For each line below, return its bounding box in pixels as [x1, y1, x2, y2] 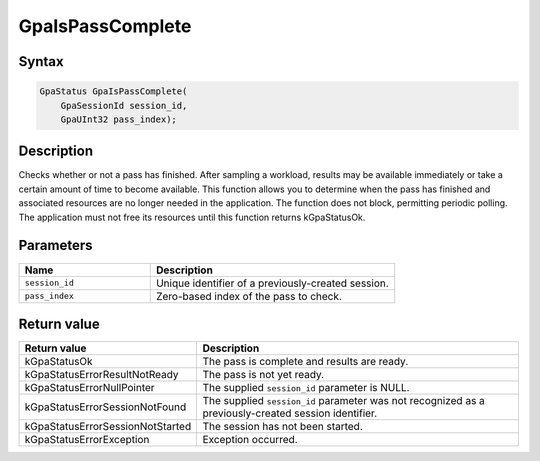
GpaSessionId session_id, [60, 100, 188, 111]
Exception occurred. [202, 433, 299, 447]
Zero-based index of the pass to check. [155, 289, 342, 303]
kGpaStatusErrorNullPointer [24, 381, 155, 395]
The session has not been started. [202, 420, 364, 434]
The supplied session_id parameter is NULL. [202, 381, 410, 395]
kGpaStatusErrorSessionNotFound [24, 400, 187, 414]
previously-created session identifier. [202, 406, 378, 420]
